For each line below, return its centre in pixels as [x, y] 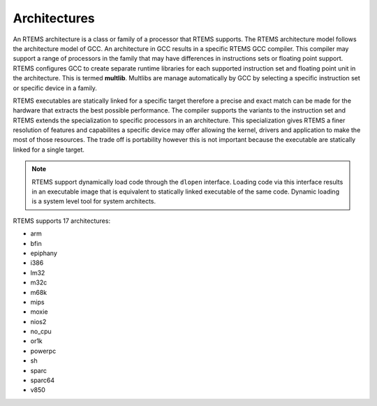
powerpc [43, 351]
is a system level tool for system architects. [94, 201]
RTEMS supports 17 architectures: [62, 221]
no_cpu [41, 331]
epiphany [44, 253]
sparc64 [43, 380]
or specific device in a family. [55, 88]
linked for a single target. [49, 150]
